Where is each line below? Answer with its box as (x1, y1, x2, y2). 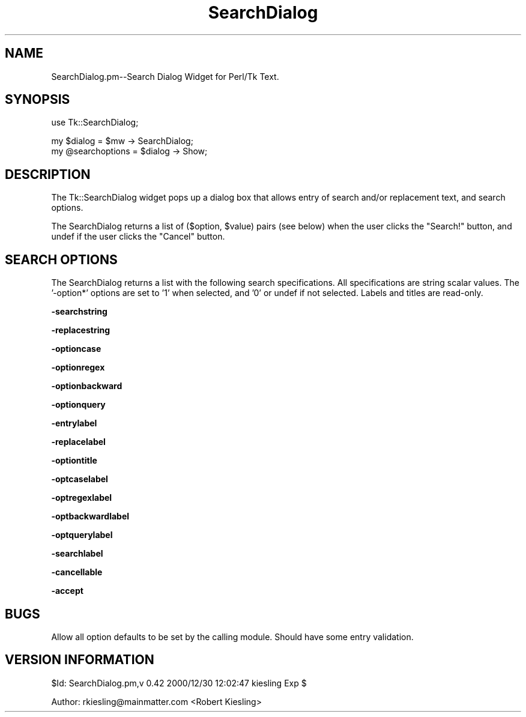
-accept (51, 585, 83, 596)
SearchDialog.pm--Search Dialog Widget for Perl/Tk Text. (51, 71, 279, 82)
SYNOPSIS (5, 92, 70, 107)
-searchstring (51, 306, 107, 317)
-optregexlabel (51, 492, 112, 503)
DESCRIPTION (5, 166, 91, 182)
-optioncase (51, 343, 101, 354)
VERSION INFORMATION (5, 652, 154, 668)
